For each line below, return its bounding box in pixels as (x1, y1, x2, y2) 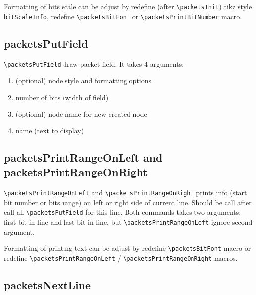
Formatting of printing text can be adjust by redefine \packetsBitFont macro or (4, 243, 251, 253)
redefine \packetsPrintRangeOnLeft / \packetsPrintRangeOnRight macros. (4, 252, 238, 263)
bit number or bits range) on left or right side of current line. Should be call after (4, 197, 252, 207)
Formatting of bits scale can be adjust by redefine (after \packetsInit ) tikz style (4, 1, 252, 11)
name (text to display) (15, 125, 84, 135)
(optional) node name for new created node (15, 109, 147, 119)
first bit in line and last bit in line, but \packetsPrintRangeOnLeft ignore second (4, 217, 253, 227)
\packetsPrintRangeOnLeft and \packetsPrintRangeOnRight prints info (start (4, 187, 247, 198)
